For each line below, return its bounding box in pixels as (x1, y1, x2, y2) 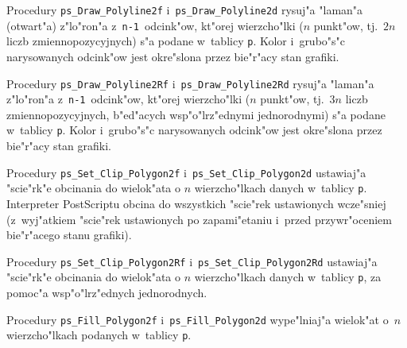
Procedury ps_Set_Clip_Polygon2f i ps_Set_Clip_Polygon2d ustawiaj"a (6, 164, 366, 180)
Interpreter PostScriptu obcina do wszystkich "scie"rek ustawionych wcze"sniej (6, 195, 386, 212)
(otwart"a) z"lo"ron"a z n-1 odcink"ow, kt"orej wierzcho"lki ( (6, 17, 304, 33)
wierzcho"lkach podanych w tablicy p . (6, 327, 192, 343)
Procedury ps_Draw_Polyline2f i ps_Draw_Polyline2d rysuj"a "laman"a (6, 2, 363, 17)
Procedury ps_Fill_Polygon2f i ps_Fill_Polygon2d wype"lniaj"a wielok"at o (6, 311, 389, 327)
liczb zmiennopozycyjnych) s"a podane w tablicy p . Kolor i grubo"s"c (6, 33, 346, 49)
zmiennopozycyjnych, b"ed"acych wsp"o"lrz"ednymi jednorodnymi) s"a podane (6, 106, 386, 122)
